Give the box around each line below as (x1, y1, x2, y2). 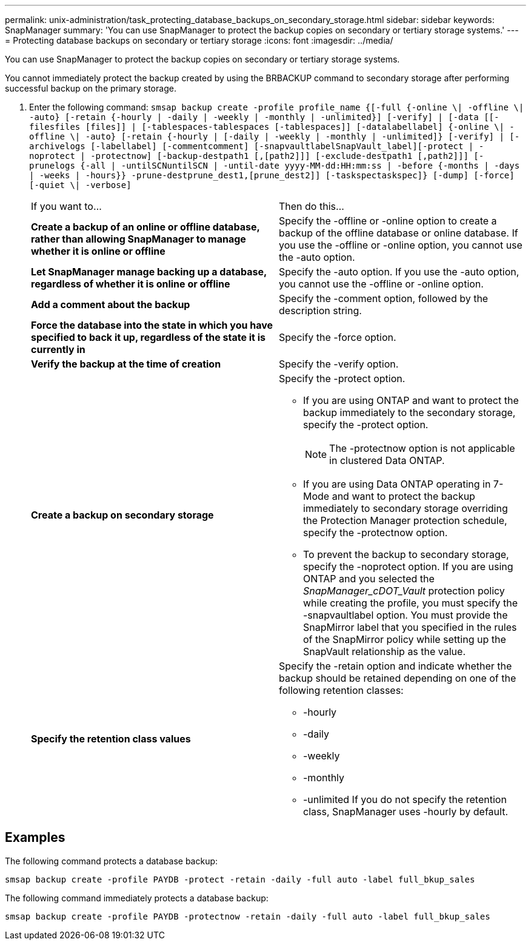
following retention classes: (279, 684, 404, 696)
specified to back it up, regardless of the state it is (31, 331, 266, 343)
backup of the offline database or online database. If (279, 227, 518, 239)
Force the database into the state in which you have (31, 319, 273, 331)
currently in (31, 343, 85, 355)
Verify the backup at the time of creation (31, 358, 221, 370)
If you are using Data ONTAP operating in (303, 478, 491, 490)
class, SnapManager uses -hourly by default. (303, 805, 508, 818)
